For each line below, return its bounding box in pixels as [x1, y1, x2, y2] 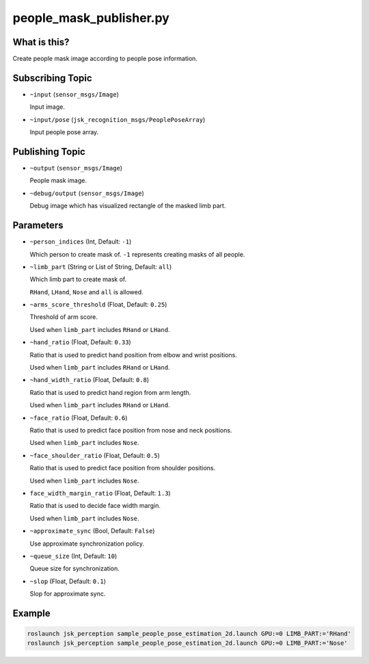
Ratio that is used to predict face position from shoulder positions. [29, 464, 215, 472]
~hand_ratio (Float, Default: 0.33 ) [29, 338, 131, 346]
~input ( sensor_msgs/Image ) [29, 90, 120, 99]
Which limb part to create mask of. [29, 275, 127, 283]
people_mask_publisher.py [12, 10, 170, 25]
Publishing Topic [12, 146, 85, 157]
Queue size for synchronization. [29, 565, 120, 573]
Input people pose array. [29, 128, 99, 136]
